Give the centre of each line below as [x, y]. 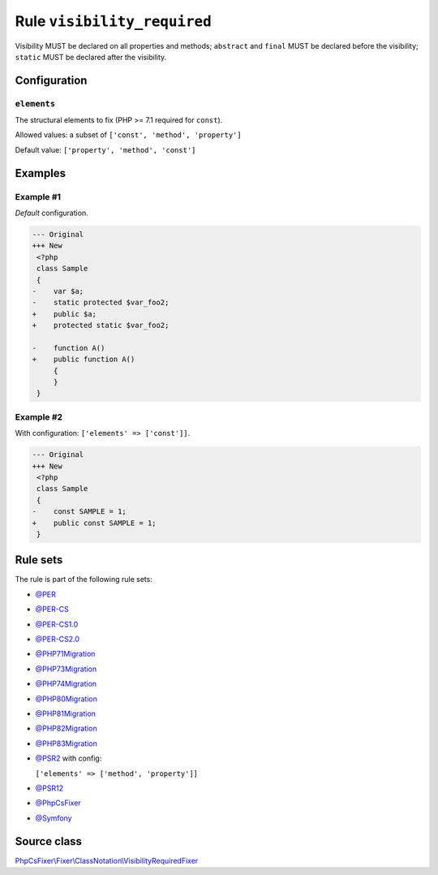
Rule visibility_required [114, 21]
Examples [41, 173]
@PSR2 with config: [69, 758]
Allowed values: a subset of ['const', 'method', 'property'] [129, 135]
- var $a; [58, 291]
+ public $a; [64, 314]
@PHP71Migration [65, 654]
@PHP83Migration [66, 744]
